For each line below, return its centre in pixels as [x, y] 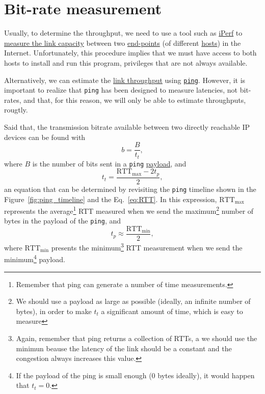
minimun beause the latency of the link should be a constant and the [124, 348]
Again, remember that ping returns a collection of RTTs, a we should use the [137, 338]
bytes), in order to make [54, 311]
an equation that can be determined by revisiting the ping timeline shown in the [130, 189]
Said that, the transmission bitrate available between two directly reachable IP [127, 127]
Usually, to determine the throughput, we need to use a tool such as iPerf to [123, 33]
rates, [13, 100]
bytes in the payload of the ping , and [63, 221]
